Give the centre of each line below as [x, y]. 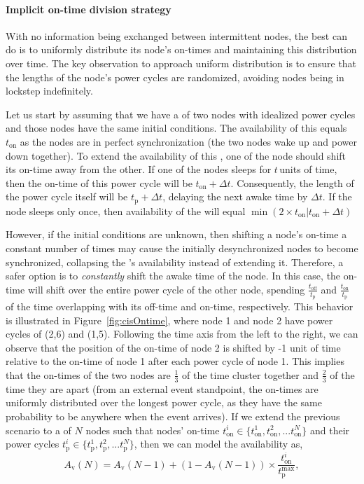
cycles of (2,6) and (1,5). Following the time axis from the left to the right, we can [182, 334]
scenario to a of [38, 430]
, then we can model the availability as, [218, 444]
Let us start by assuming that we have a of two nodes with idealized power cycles [181, 114]
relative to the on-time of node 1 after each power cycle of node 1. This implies [175, 361]
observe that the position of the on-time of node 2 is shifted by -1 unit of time [173, 347]
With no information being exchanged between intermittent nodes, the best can [176, 35]
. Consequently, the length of [292, 182]
